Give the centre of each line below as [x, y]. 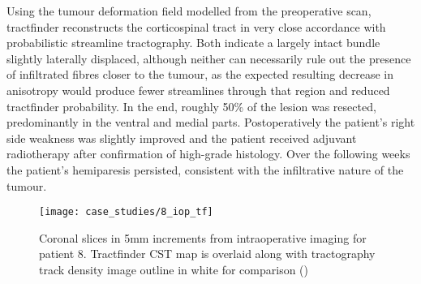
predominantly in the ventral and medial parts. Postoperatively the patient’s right [211, 122]
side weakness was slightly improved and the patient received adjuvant [182, 138]
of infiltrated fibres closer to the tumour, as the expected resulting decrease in [200, 74]
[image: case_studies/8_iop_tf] [126, 212]
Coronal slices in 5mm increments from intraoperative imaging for [203, 237]
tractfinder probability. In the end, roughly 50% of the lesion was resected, [191, 106]
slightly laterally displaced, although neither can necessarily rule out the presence [209, 58]
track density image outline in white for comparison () [174, 269]
